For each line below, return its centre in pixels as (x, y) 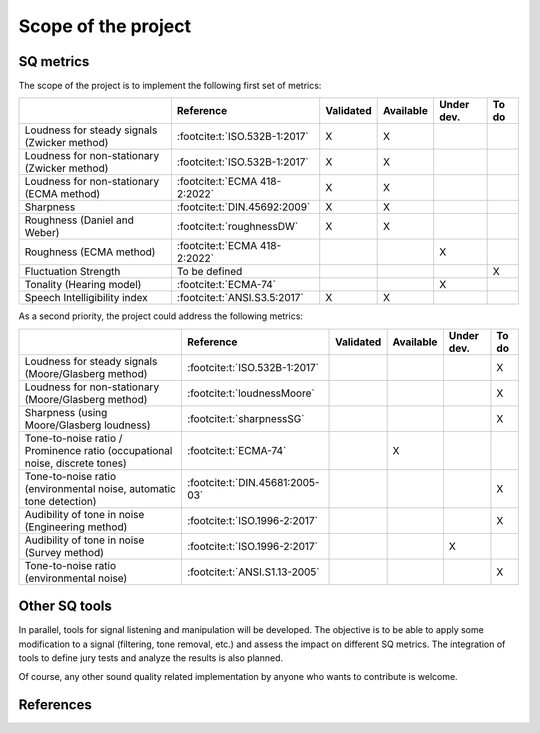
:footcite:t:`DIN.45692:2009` (243, 207)
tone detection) (60, 501)
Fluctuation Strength (72, 272)
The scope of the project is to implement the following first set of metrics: (170, 86)
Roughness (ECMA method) (90, 252)
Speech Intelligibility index (86, 298)
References (55, 705)
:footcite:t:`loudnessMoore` (250, 393)
